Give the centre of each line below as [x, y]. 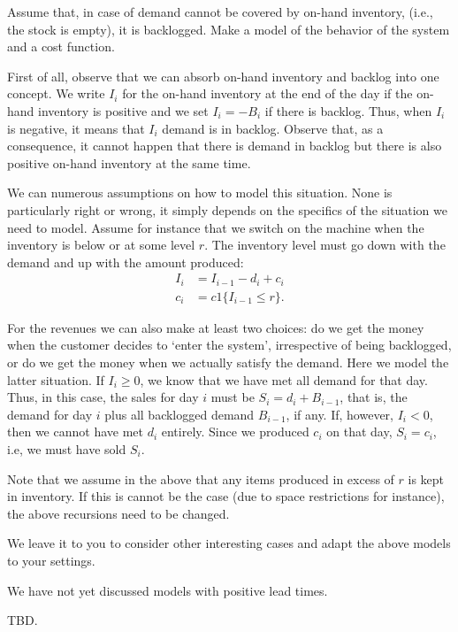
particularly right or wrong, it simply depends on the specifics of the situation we [227, 209]
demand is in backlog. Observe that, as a [273, 128]
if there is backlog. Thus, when [348, 110]
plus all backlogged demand [179, 414]
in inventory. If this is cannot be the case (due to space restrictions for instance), [226, 496]
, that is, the [374, 397]
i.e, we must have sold [67, 448]
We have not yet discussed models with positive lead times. [168, 590]
